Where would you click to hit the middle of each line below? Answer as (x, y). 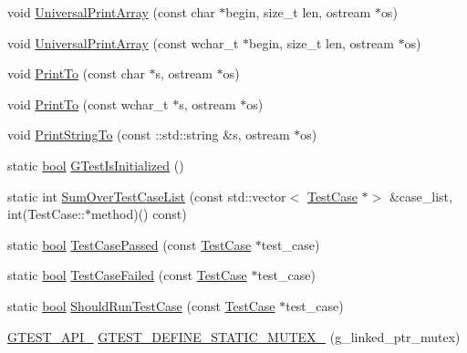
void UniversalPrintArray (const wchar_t (123, 42)
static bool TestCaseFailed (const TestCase (127, 275)
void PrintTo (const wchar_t (88, 104)
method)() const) (139, 214)
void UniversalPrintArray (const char (111, 12)
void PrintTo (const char (76, 73)
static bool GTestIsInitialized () (96, 165)
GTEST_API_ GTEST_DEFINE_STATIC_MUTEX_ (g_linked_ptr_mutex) (234, 336)
